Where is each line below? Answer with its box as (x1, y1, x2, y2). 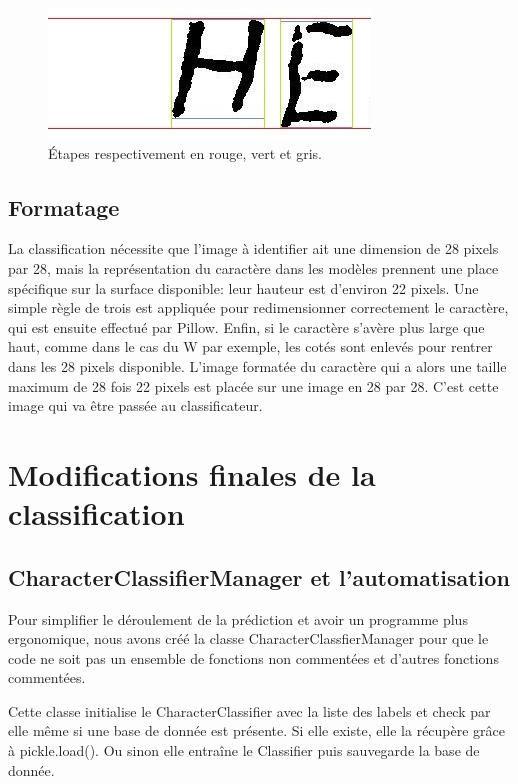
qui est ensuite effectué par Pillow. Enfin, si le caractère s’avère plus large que (8, 316, 485, 337)
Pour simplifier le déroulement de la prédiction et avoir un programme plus (8, 608, 468, 629)
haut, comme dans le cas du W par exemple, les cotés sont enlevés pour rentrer (8, 336, 493, 357)
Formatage (8, 191, 120, 222)
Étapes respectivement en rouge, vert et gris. (48, 142, 322, 163)
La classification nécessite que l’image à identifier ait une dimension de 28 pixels (8, 238, 499, 259)
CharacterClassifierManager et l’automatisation (8, 561, 510, 592)
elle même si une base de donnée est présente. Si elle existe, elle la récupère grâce (8, 720, 506, 741)
